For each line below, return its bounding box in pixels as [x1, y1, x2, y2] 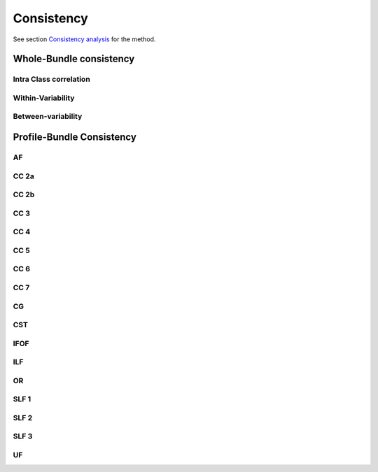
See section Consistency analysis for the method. [13, 35, 156, 43]
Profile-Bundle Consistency [13, 131, 136, 143]
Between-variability [13, 112, 83, 122]
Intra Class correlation [13, 74, 90, 84]
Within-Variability [13, 93, 75, 103]
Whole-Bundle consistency [13, 53, 135, 65]
